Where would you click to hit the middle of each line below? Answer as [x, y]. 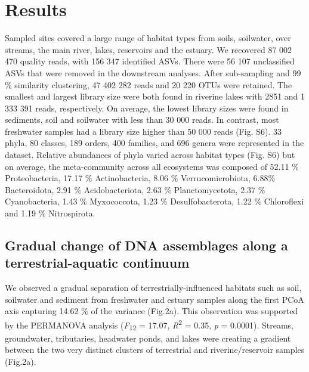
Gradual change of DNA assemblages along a [146, 245]
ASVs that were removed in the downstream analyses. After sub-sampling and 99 [153, 72]
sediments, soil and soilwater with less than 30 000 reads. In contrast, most [142, 120]
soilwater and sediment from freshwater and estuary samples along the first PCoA [154, 299]
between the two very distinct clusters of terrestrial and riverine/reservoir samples [155, 350]
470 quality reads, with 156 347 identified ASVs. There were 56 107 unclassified [150, 61]
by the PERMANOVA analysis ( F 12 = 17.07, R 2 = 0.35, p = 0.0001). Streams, [149, 325]
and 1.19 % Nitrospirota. [50, 213]
